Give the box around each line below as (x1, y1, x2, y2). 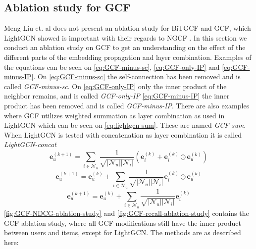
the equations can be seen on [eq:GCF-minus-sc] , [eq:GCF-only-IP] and (4, 61, 220, 72)
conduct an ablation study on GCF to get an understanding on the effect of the (4, 42, 246, 52)
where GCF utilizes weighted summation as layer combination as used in (4, 110, 225, 120)
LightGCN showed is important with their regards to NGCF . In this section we (4, 32, 247, 43)
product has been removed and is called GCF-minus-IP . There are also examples (4, 100, 250, 110)
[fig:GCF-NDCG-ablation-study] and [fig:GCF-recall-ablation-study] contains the (4, 208, 249, 218)
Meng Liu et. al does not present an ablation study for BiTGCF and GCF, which (4, 23, 251, 33)
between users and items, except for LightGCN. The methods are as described (4, 227, 241, 238)
